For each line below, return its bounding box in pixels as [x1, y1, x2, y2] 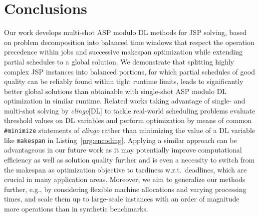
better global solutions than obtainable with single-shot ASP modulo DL [4, 85, 227, 96]
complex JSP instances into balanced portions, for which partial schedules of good [4, 66, 255, 76]
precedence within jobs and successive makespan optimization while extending [4, 46, 243, 57]
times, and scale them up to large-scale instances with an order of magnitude [4, 193, 240, 204]
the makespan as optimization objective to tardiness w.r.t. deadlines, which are [4, 164, 247, 174]
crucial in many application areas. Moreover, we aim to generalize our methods [4, 174, 246, 184]
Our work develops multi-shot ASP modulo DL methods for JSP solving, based [4, 27, 247, 37]
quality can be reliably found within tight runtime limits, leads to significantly [4, 76, 244, 86]
